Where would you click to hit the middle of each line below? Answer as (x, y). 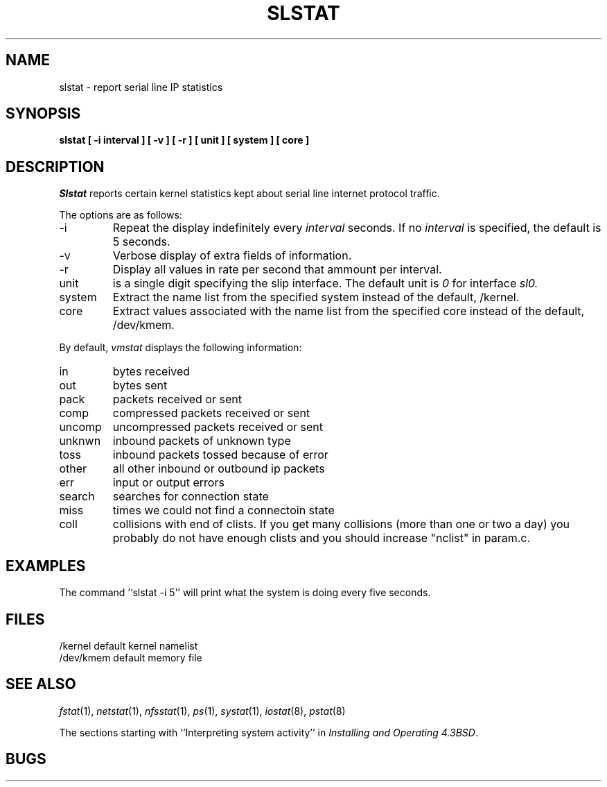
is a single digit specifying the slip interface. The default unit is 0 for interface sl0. (325, 284)
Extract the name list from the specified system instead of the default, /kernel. (316, 297)
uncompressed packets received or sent (218, 427)
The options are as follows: (121, 215)
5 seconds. (141, 242)
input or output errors (168, 483)
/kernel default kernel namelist (129, 645)
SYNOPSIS (43, 114)
